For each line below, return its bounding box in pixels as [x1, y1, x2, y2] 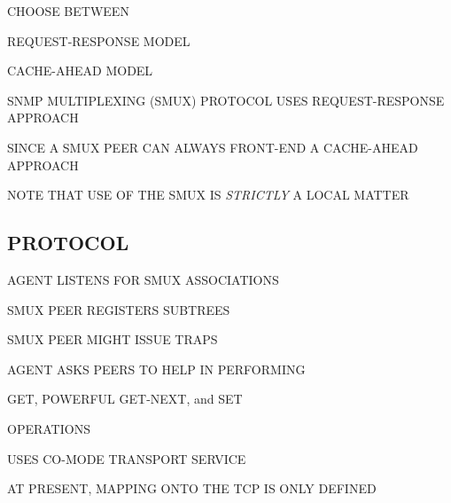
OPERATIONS [7, 419, 90, 437]
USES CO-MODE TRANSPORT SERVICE [7, 449, 246, 468]
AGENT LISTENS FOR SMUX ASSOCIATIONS [7, 270, 279, 288]
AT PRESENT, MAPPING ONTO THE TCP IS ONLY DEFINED [7, 479, 377, 498]
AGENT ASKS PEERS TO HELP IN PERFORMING [7, 359, 306, 378]
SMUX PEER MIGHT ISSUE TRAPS [7, 330, 218, 349]
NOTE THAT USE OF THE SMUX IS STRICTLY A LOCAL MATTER [7, 185, 409, 204]
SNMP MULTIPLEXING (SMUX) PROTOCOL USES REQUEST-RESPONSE [7, 90, 445, 109]
